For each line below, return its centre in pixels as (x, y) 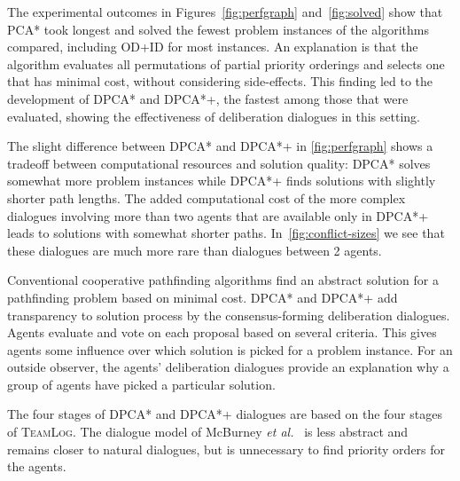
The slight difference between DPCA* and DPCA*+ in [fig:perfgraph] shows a (220, 146)
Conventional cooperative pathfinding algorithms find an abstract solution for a (223, 280)
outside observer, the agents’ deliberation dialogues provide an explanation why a (228, 367)
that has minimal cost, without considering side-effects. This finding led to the (220, 81)
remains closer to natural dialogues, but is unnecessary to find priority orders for (226, 449)
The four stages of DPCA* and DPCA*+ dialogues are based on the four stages (225, 414)
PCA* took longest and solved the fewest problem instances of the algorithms (218, 29)
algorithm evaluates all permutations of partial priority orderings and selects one (226, 63)
